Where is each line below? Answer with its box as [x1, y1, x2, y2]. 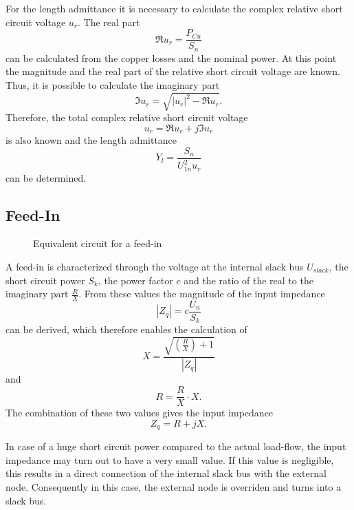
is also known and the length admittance [5, 133, 177, 147]
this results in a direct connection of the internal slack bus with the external [5, 466, 327, 480]
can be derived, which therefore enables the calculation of [5, 322, 247, 337]
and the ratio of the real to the [184, 273, 313, 287]
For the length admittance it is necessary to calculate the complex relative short [5, 1, 343, 15]
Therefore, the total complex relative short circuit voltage [5, 110, 248, 125]
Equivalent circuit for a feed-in [33, 236, 162, 251]
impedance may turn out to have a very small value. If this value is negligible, [5, 452, 334, 467]
